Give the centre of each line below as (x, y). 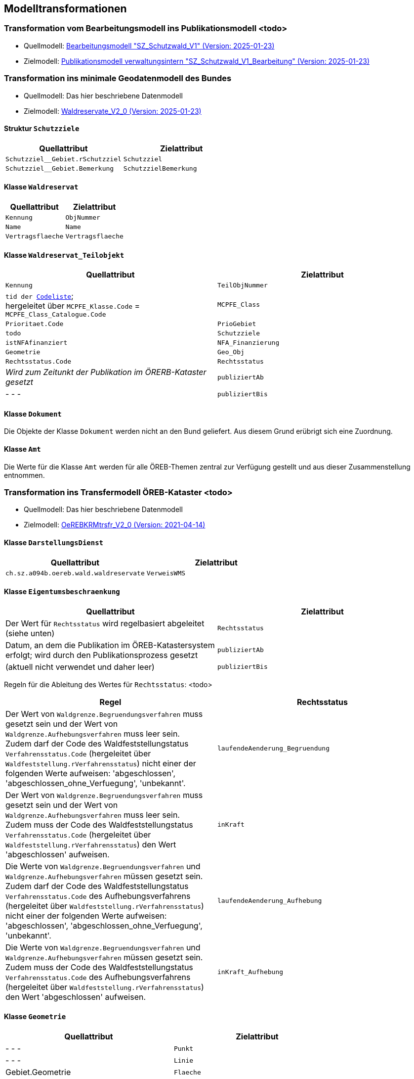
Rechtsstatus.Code (39, 362)
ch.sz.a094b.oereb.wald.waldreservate (75, 573)
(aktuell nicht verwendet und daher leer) (80, 667)
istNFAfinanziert (37, 343)
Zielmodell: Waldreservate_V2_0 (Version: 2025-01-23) (113, 111)
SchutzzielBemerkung (160, 168)
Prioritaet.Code (35, 324)
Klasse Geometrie (35, 1017)
